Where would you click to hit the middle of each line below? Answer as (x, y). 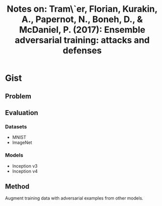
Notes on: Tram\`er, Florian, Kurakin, (82, 9)
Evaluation (22, 113)
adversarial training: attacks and (82, 40)
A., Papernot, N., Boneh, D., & (82, 19)
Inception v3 (25, 166)
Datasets (16, 127)
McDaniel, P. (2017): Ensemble (82, 30)
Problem (18, 96)
